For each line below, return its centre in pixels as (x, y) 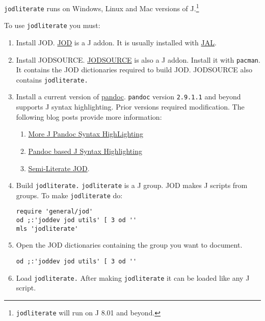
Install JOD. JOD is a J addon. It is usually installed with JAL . (116, 42)
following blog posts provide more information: (89, 116)
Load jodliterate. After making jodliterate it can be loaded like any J (133, 277)
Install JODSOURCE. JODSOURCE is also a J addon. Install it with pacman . (138, 59)
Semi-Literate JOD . (59, 168)
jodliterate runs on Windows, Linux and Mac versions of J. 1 (102, 7)
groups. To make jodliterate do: (69, 195)
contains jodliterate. (52, 79)
